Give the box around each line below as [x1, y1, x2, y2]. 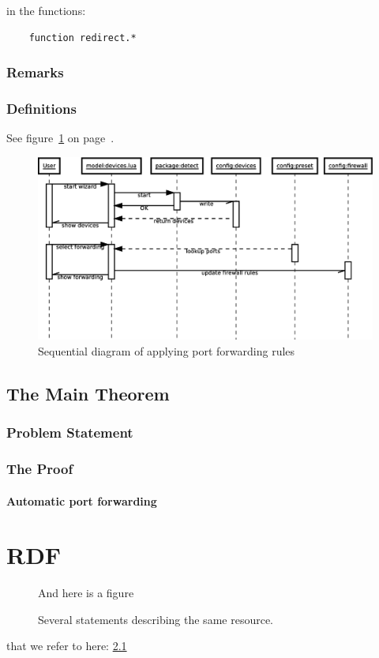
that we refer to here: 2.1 [6, 637, 127, 654]
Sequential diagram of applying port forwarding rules [38, 342, 295, 359]
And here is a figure [38, 585, 134, 601]
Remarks [6, 62, 64, 82]
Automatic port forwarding [6, 492, 157, 509]
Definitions [6, 98, 77, 118]
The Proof [6, 459, 73, 479]
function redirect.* [28, 32, 137, 43]
